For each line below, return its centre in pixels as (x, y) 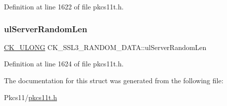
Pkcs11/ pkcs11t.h (30, 97)
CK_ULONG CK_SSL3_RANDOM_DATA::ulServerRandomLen (105, 47)
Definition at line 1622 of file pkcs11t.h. (64, 6)
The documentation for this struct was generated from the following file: (114, 80)
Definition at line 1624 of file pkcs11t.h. (64, 64)
